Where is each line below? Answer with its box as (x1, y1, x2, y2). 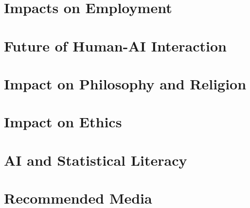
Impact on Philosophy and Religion (4, 73, 247, 93)
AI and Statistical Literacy (4, 150, 187, 170)
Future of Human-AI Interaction (4, 35, 227, 55)
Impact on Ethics (4, 112, 122, 132)
